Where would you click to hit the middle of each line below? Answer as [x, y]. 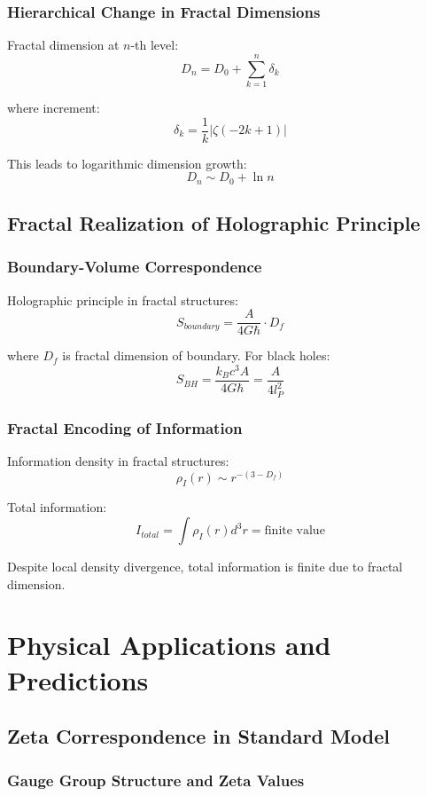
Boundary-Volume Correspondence [135, 267]
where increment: [54, 107]
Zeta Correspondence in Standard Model [198, 736]
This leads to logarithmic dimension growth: [127, 163]
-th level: [155, 45]
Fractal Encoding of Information [125, 427]
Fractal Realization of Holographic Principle [214, 223]
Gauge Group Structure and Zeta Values [156, 780]
